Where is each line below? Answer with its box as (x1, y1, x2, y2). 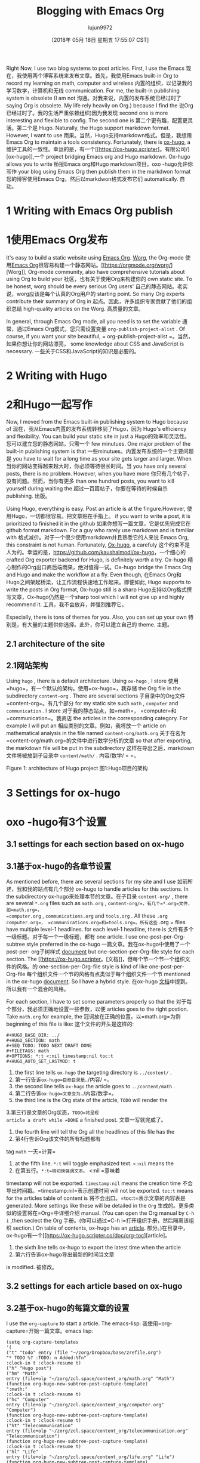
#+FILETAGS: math (6, 1048, 50, 1054)
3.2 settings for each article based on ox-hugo (6, 1281, 183, 1291)
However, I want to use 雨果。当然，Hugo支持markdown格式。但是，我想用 (6, 131, 192, 138)
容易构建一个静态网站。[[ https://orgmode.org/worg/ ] (44, 261, 173, 269)
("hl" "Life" (6, 1449, 39, 1455)
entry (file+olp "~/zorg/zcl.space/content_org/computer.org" (6, 1402, 164, 1408)
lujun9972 (88, 24, 113, 31)
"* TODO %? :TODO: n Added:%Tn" (6, 1355, 87, 1361)
